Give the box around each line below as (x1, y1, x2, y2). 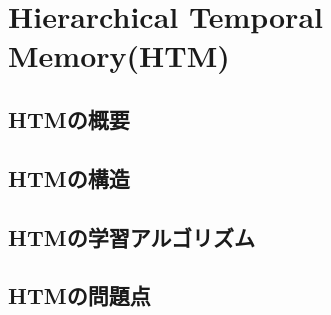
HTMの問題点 (8, 280, 151, 311)
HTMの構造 (8, 162, 130, 193)
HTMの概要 (8, 103, 130, 134)
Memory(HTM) (8, 35, 230, 76)
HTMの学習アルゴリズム (8, 221, 256, 252)
